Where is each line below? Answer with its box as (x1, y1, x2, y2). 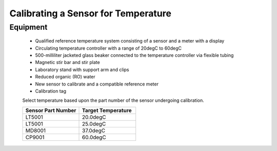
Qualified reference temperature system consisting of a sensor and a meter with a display (35, 38, 225, 44)
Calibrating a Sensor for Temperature (9, 8, 172, 19)
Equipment (9, 23, 48, 32)
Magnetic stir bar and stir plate (35, 59, 100, 66)
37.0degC (82, 127, 105, 134)
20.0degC (82, 113, 106, 120)
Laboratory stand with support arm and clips (35, 67, 129, 73)
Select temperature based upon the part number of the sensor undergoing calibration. (22, 97, 205, 103)
